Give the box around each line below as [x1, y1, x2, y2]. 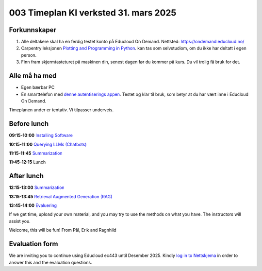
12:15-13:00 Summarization [9, 185, 65, 190]
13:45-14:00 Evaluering [9, 203, 57, 208]
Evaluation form [9, 240, 58, 248]
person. [21, 52, 37, 58]
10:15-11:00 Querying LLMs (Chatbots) [9, 141, 87, 147]
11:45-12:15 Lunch [9, 159, 46, 165]
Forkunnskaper [9, 26, 57, 34]
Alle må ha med [9, 72, 57, 80]
